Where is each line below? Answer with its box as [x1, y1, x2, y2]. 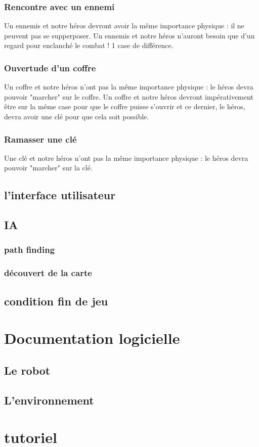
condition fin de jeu [4, 293, 108, 308]
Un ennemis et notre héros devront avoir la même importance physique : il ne [4, 20, 244, 31]
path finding [4, 243, 55, 256]
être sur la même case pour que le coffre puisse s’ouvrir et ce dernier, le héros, [4, 101, 245, 112]
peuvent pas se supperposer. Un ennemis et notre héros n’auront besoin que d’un [4, 30, 255, 40]
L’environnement [4, 392, 94, 408]
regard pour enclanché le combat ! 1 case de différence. [4, 40, 174, 51]
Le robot [4, 362, 51, 378]
